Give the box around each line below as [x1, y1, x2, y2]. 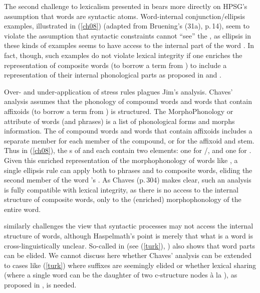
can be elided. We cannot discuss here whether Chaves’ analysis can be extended [4, 250, 252, 260]
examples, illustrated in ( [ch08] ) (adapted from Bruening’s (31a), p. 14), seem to [4, 20, 249, 31]
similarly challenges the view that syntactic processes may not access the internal [4, 220, 253, 231]
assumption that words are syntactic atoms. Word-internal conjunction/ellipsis [4, 10, 245, 21]
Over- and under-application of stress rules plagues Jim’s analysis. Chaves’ [4, 86, 233, 96]
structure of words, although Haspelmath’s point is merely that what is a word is [4, 230, 253, 241]
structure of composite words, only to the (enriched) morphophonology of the [4, 194, 241, 204]
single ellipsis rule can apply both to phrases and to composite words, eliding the [4, 164, 252, 175]
